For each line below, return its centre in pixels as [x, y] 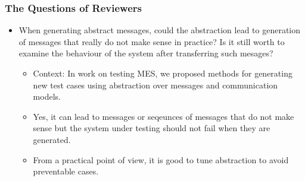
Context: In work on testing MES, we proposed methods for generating [163, 73]
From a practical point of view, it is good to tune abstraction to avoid [161, 159]
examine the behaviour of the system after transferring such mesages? [146, 53]
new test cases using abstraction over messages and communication [155, 85]
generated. [52, 139]
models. [47, 96]
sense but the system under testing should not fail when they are [152, 128]
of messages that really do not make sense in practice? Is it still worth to [152, 41]
